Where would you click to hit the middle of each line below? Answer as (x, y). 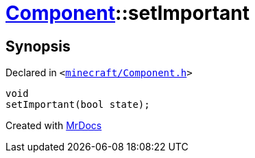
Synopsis (38, 46)
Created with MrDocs (54, 126)
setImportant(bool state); (78, 105)
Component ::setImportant (127, 13)
